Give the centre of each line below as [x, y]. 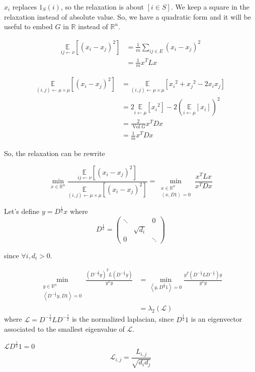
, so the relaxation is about [102, 7]
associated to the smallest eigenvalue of [64, 329]
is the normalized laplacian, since [123, 319]
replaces [25, 7]
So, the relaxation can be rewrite [55, 153]
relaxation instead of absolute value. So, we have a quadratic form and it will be [128, 16]
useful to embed [28, 26]
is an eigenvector [217, 319]
